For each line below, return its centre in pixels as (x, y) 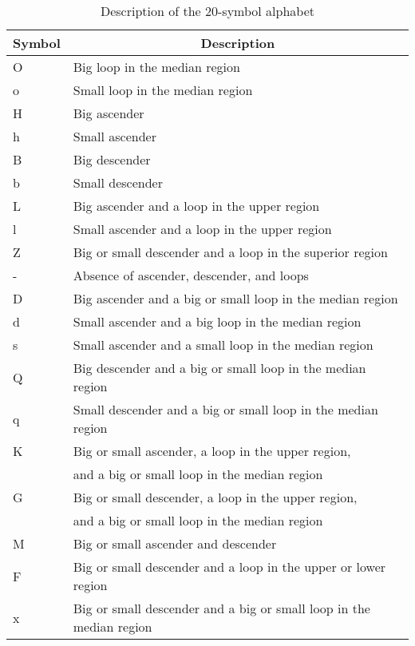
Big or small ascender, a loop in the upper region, (212, 451)
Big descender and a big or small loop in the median (219, 368)
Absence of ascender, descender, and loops (191, 275)
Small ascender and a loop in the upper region (202, 229)
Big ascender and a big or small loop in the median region (235, 298)
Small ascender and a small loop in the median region (223, 345)
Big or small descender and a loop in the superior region (230, 252)
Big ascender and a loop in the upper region (196, 206)
